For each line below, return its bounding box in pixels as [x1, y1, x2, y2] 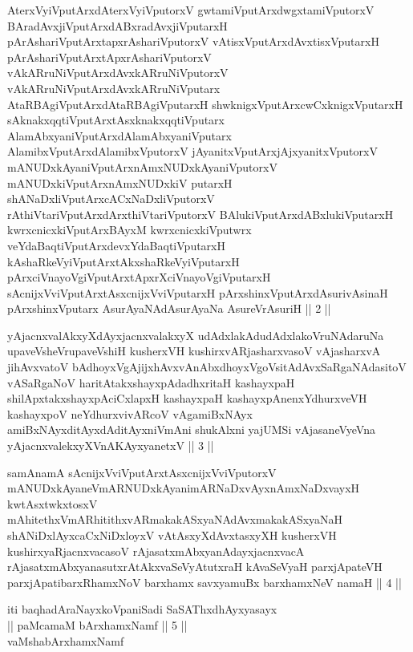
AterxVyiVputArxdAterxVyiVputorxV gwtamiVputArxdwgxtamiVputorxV [7, 2, 375, 18]
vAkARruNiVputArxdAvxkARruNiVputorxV [7, 64, 229, 81]
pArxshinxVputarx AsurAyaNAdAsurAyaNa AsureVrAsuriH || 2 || [7, 300, 331, 317]
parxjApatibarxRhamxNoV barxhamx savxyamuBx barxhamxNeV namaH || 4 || [7, 573, 402, 590]
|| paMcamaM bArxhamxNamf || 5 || [7, 616, 188, 633]
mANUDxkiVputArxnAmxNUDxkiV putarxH [7, 174, 233, 191]
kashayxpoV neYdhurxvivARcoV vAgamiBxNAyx [7, 405, 253, 422]
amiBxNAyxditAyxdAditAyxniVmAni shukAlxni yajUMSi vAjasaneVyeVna [7, 421, 375, 438]
